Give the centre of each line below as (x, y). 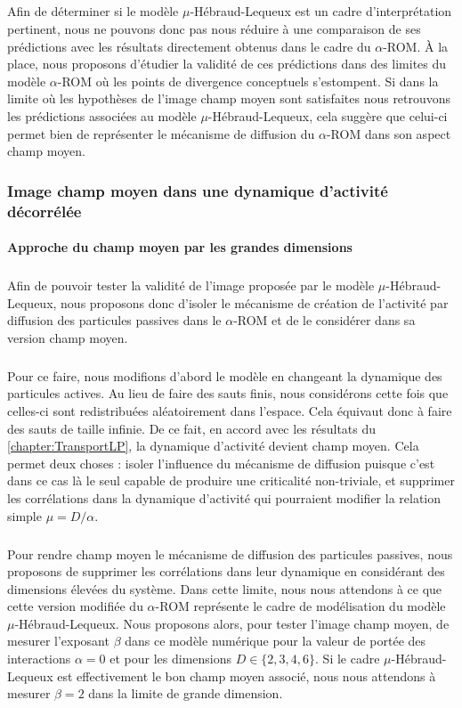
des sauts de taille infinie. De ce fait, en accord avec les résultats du (192, 428)
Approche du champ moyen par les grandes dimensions (180, 247)
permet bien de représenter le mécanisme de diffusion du (161, 133)
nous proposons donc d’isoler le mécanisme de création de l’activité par (255, 302)
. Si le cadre (348, 659)
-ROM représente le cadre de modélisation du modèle (300, 606)
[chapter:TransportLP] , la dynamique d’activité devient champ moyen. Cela (213, 446)
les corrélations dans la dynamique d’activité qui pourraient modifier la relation (224, 497)
